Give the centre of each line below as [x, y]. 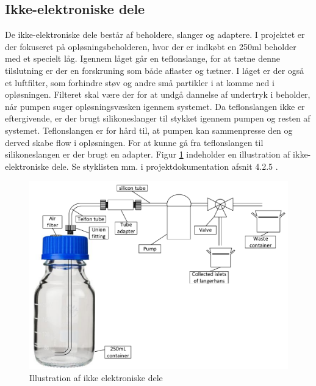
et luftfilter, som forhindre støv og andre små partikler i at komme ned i [140, 82]
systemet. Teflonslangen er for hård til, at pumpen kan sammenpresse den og [149, 130]
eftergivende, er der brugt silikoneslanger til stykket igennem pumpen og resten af [158, 118]
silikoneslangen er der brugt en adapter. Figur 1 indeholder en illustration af [148, 154]
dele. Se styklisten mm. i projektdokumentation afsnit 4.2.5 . [165, 166]
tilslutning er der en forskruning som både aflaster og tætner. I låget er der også [155, 70]
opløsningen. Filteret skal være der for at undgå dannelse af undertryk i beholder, [158, 94]
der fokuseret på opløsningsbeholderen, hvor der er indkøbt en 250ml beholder [151, 46]
